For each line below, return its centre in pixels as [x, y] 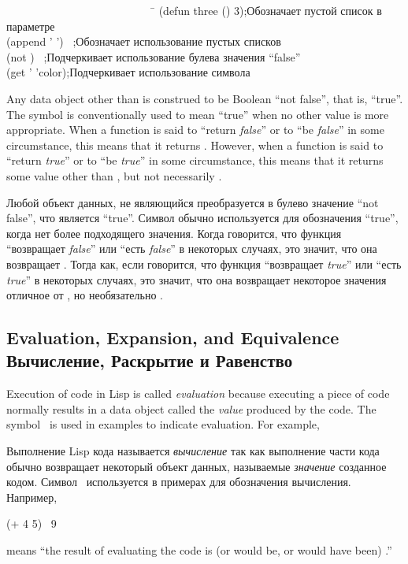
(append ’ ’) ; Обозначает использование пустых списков [144, 41]
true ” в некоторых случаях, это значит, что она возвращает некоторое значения [197, 279]
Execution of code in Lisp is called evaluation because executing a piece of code [198, 393]
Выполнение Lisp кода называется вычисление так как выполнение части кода [193, 451]
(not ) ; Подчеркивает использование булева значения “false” [154, 56]
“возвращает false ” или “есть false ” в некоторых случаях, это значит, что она [192, 249]
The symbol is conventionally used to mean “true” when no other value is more [198, 114]
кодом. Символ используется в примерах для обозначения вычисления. [179, 482]
